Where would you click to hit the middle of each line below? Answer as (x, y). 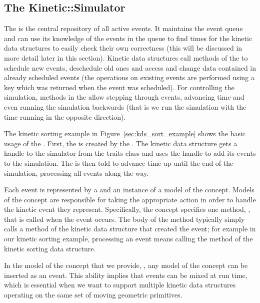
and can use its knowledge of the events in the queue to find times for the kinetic (128, 38)
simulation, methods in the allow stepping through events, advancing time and (124, 97)
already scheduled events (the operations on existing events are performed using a (129, 77)
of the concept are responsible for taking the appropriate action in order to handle (130, 199)
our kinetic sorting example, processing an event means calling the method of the (128, 239)
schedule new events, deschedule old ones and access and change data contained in (130, 67)
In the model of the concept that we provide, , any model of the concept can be (126, 265)
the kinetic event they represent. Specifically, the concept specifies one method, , (127, 209)
